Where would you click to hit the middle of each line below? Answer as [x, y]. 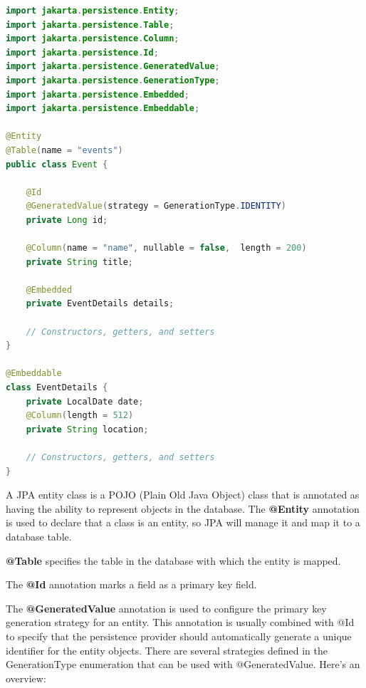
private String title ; [80, 262]
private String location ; [87, 429]
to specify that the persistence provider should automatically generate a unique [179, 636]
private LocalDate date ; [85, 401]
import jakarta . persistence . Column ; [93, 39]
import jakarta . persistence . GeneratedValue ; [113, 67]
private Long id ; [67, 220]
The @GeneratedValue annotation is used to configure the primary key [166, 608]
